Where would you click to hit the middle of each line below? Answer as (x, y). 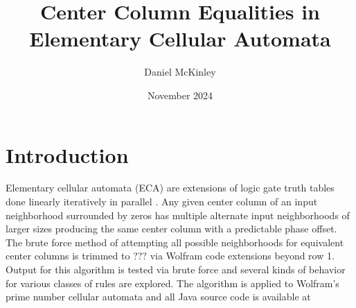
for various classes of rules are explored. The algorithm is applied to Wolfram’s (172, 283)
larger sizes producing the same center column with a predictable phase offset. (171, 229)
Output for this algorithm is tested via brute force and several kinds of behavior (176, 269)
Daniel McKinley (180, 72)
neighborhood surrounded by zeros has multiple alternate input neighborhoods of (178, 215)
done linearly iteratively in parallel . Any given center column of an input (162, 202)
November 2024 (180, 95)
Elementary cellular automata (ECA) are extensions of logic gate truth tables (170, 188)
